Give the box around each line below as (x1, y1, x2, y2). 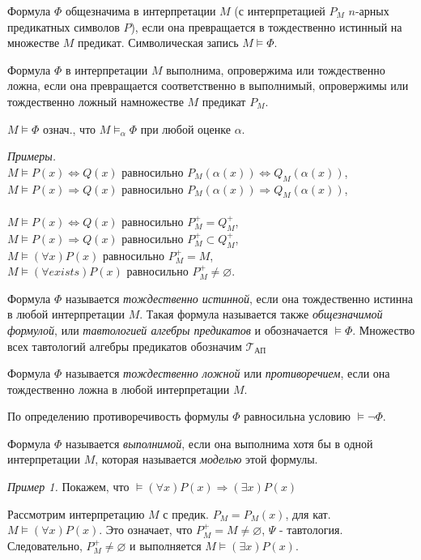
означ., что (42, 120, 96, 137)
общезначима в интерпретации (65, 2, 216, 19)
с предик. (163, 505, 210, 522)
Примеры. (7, 147, 57, 165)
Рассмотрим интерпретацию (7, 505, 145, 522)
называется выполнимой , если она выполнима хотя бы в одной (65, 434, 373, 451)
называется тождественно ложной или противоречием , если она (65, 365, 390, 382)
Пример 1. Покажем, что (7, 478, 130, 495)
